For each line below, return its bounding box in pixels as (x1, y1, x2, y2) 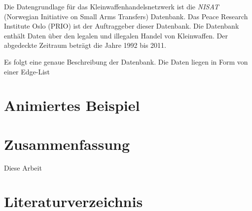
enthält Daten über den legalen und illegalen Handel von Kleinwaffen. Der (4, 30, 228, 40)
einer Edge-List (4, 66, 50, 76)
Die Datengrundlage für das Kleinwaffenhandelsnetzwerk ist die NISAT (4, 1, 219, 11)
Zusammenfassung (4, 134, 130, 154)
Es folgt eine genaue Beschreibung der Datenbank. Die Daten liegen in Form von (4, 56, 248, 67)
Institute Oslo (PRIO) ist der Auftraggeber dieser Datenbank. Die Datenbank (4, 21, 239, 31)
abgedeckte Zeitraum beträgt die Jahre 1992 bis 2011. (4, 40, 166, 50)
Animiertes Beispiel (4, 95, 140, 115)
